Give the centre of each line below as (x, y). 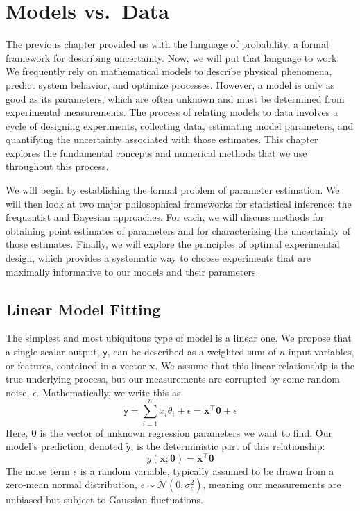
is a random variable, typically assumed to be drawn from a (207, 470)
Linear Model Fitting (83, 309)
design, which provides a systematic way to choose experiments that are (158, 258)
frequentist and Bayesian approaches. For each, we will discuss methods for (165, 217)
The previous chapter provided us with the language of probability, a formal (167, 44)
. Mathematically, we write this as (109, 392)
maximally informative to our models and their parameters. (132, 271)
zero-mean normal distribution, (71, 484)
